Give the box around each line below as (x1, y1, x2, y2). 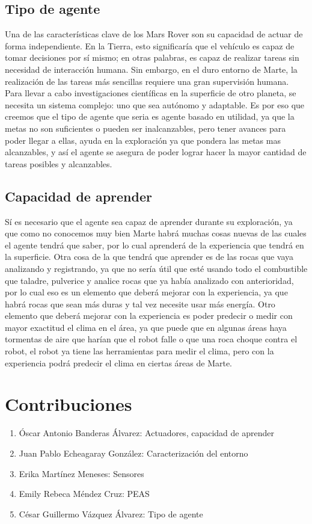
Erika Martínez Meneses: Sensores (19, 467, 144, 479)
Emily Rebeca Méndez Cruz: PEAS (19, 487, 150, 500)
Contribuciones (5, 392, 132, 416)
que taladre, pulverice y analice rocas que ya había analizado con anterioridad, (5, 274, 294, 286)
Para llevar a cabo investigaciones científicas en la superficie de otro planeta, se (5, 87, 296, 99)
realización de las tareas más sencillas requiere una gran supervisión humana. (5, 75, 289, 87)
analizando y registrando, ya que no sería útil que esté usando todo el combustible (5, 262, 308, 274)
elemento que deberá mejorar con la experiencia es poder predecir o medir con (5, 309, 293, 322)
